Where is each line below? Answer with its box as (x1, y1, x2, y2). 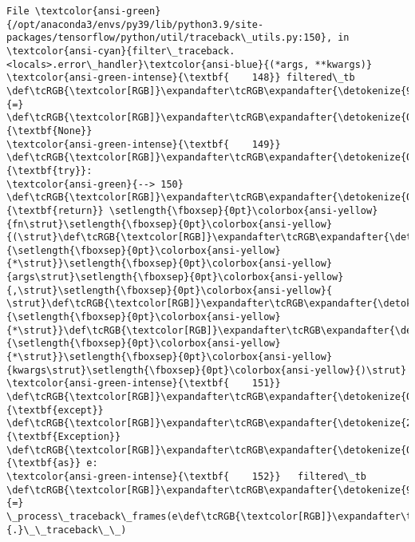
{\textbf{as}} (6, 457, 81, 469)
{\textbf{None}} (6, 125, 93, 136)
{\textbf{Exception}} (6, 431, 121, 442)
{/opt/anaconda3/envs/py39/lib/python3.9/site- (6, 18, 264, 30)
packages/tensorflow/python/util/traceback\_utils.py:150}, (6, 32, 333, 44)
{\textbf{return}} (6, 204, 104, 216)
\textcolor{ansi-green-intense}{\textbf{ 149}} (6, 138, 281, 150)
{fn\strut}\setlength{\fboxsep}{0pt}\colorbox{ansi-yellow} (6, 218, 333, 230)
